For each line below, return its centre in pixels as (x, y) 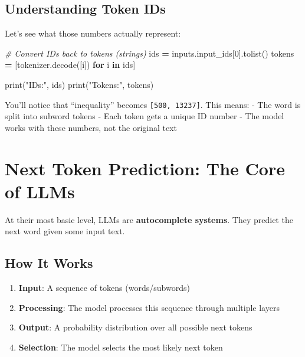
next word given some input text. (65, 231)
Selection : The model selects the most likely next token (121, 347)
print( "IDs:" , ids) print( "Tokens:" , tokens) (79, 84)
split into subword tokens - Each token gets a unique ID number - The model (145, 116)
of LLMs (40, 191)
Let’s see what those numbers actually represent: (93, 33)
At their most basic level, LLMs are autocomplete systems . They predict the (149, 219)
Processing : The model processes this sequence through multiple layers (149, 307)
